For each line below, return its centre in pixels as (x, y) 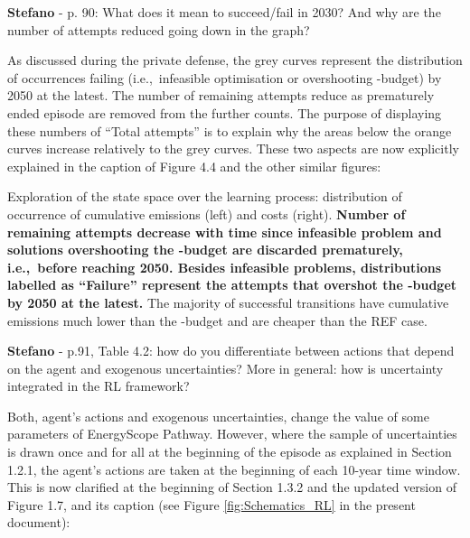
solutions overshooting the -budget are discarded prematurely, (205, 250)
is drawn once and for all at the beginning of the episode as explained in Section (230, 452)
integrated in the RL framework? (99, 386)
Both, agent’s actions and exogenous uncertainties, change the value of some (218, 416)
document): (39, 522)
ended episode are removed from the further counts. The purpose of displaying (225, 112)
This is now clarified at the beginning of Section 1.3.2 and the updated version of (232, 487)
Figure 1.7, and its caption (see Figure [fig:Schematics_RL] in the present (211, 504)
